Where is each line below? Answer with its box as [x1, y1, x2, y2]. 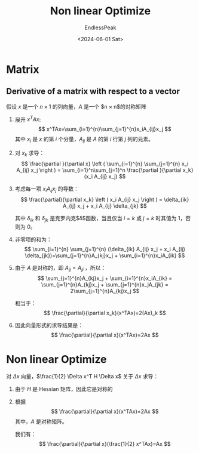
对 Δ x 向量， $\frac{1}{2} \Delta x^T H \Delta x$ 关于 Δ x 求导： [6, 373, 159, 380]
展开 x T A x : [14, 115, 41, 123]
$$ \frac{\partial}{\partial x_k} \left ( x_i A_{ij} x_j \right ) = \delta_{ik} [20, 196, 189, 203]
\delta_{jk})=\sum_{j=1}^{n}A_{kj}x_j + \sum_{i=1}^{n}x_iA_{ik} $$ [25, 252, 185, 259]
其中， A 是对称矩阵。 [14, 418, 68, 425]
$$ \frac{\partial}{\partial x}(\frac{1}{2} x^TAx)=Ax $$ [38, 440, 171, 448]
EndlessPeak [84, 24, 117, 31]
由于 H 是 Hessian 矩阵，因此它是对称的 [14, 386, 113, 393]
